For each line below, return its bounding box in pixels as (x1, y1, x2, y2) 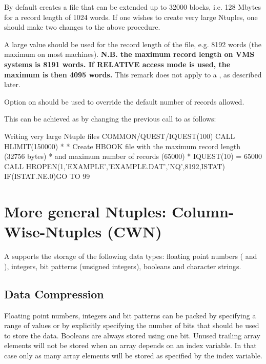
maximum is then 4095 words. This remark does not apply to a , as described (4, 69, 262, 79)
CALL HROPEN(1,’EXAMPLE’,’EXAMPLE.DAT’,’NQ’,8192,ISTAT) (4, 160, 225, 171)
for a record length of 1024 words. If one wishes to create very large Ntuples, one (4, 11, 258, 22)
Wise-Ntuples (4, 221, 102, 242)
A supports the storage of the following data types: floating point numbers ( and (4, 251, 257, 261)
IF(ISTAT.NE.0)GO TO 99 (4, 171, 90, 181)
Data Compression (4, 286, 104, 301)
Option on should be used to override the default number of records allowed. (4, 96, 244, 107)
